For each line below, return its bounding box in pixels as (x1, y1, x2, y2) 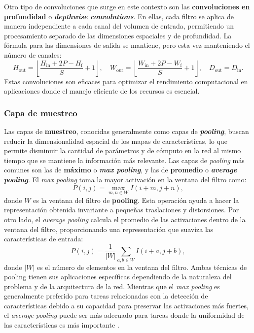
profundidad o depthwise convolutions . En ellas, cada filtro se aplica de (4, 11, 234, 21)
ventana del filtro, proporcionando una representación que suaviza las (4, 224, 214, 234)
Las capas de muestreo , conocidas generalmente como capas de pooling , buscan (4, 126, 249, 136)
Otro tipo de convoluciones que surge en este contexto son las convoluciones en (4, 1, 250, 11)
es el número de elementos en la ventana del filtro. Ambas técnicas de (36, 262, 247, 272)
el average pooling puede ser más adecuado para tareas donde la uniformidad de (4, 310, 245, 320)
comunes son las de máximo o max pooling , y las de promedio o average (4, 165, 237, 175)
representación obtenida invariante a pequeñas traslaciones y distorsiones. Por (4, 204, 239, 215)
